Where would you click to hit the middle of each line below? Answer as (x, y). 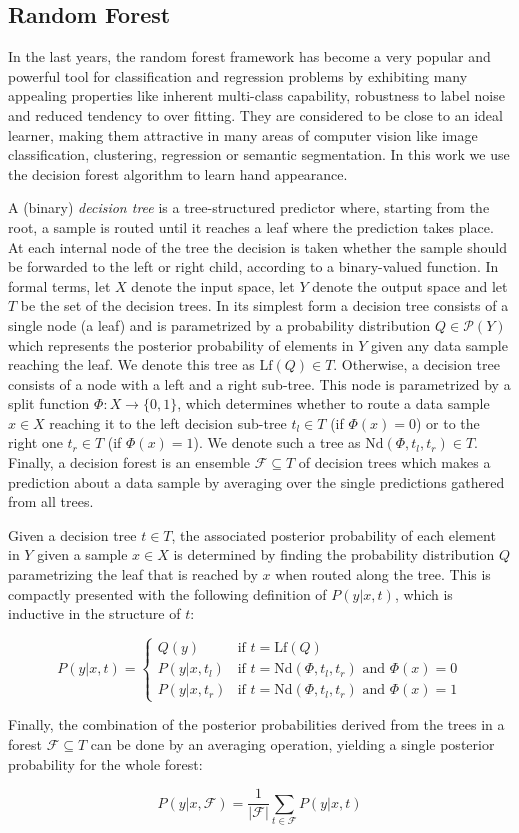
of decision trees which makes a (394, 462)
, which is (423, 593)
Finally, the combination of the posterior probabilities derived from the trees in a (256, 724)
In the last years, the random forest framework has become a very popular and (249, 56)
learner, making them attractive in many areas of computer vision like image (243, 134)
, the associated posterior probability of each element (333, 534)
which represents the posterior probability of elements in (181, 344)
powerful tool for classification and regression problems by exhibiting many (238, 75)
